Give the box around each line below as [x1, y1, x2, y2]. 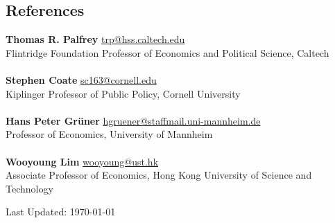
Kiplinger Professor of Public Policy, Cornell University [6, 86, 241, 100]
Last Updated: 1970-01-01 [6, 204, 116, 219]
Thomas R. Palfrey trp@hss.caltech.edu [6, 32, 185, 46]
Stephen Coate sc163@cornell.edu [6, 72, 157, 87]
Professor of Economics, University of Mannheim [6, 127, 213, 141]
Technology [6, 181, 53, 195]
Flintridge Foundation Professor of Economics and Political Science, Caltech [6, 45, 329, 60]
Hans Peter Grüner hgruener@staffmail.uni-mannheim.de [6, 113, 261, 127]
